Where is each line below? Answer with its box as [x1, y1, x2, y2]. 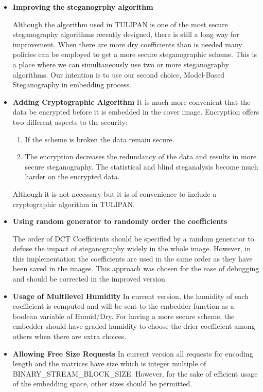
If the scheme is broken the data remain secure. [25, 134, 174, 144]
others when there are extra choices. [12, 331, 127, 342]
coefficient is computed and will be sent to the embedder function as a [12, 301, 234, 311]
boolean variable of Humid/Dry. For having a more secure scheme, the [12, 310, 235, 321]
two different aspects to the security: [12, 116, 128, 127]
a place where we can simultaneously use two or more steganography [12, 59, 229, 69]
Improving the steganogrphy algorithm [12, 2, 153, 12]
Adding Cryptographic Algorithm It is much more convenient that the [12, 96, 251, 107]
